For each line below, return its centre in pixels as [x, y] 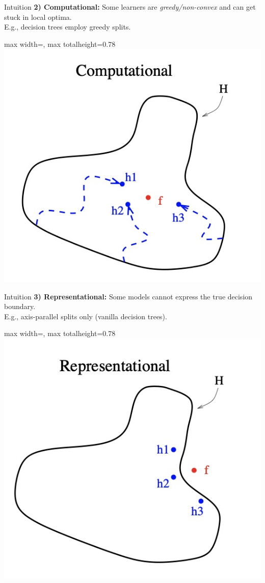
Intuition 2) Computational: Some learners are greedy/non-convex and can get [130, 7]
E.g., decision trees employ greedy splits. [68, 27]
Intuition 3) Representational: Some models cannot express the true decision [128, 296]
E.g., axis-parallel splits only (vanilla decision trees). [86, 316]
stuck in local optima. [38, 17]
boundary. [20, 306]
